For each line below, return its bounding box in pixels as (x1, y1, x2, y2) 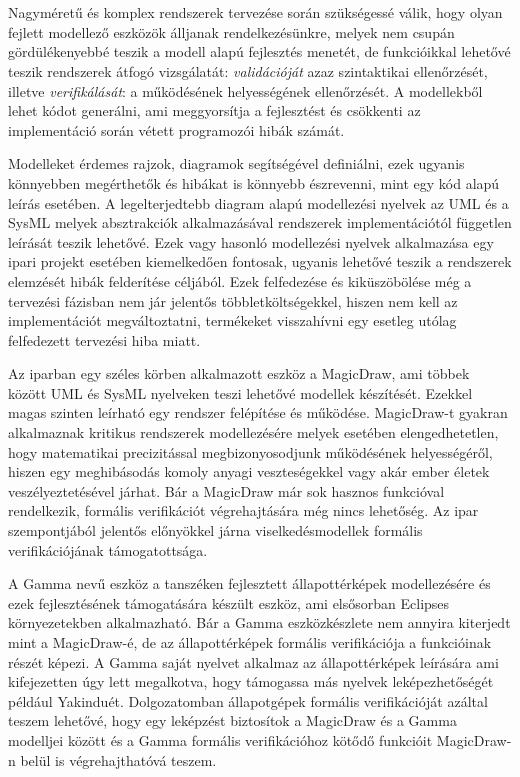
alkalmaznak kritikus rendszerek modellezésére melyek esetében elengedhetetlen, (8, 422, 499, 443)
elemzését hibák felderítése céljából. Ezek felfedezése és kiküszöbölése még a (8, 270, 472, 291)
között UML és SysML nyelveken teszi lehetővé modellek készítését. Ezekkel (8, 382, 473, 403)
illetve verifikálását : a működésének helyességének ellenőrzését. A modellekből (8, 80, 483, 101)
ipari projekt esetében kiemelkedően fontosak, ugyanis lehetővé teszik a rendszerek (8, 251, 512, 272)
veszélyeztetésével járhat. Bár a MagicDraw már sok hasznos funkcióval (8, 480, 445, 501)
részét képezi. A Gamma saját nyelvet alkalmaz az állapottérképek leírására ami (8, 651, 499, 672)
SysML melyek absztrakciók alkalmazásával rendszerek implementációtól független (8, 212, 512, 233)
